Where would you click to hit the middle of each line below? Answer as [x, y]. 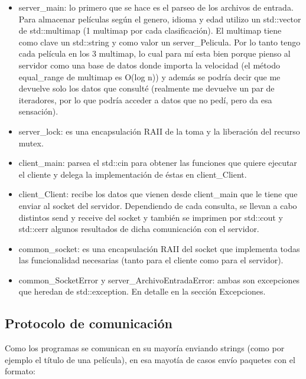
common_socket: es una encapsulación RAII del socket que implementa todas [159, 248]
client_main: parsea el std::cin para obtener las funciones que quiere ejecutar [158, 163]
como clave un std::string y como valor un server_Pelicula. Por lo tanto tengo [159, 42]
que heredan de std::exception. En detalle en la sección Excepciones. [142, 291]
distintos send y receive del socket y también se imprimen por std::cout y [151, 217]
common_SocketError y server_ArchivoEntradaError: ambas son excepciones [159, 280]
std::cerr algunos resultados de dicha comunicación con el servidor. [139, 229]
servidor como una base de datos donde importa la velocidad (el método [149, 65]
